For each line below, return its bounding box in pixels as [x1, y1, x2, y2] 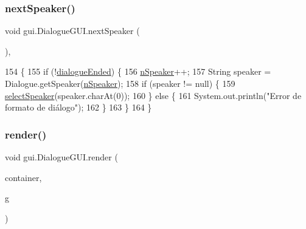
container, [5, 171, 42, 183]
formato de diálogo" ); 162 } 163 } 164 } [5, 101, 152, 114]
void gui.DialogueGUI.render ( [5, 151, 118, 163]
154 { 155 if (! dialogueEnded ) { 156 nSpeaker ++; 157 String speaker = [5, 65, 271, 78]
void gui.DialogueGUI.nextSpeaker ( [5, 24, 140, 37]
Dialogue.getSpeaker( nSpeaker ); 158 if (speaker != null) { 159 [5, 77, 235, 89]
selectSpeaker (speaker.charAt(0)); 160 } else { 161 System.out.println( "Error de [5, 89, 302, 101]
